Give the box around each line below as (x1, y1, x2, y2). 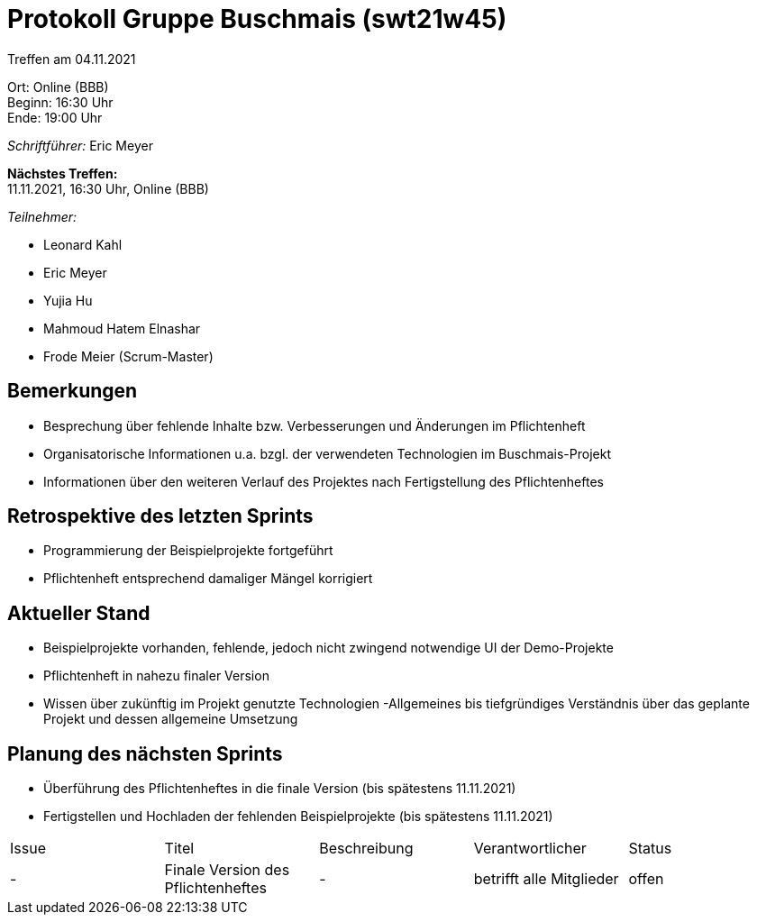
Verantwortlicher (473, 839, 587, 858)
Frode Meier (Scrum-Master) (43, 348, 214, 364)
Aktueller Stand (7, 601, 150, 625)
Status (628, 839, 672, 858)
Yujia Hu (43, 292, 93, 308)
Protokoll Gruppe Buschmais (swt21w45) (7, 4, 507, 34)
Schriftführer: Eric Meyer (7, 137, 153, 153)
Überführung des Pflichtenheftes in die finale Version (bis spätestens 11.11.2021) (43, 781, 516, 797)
